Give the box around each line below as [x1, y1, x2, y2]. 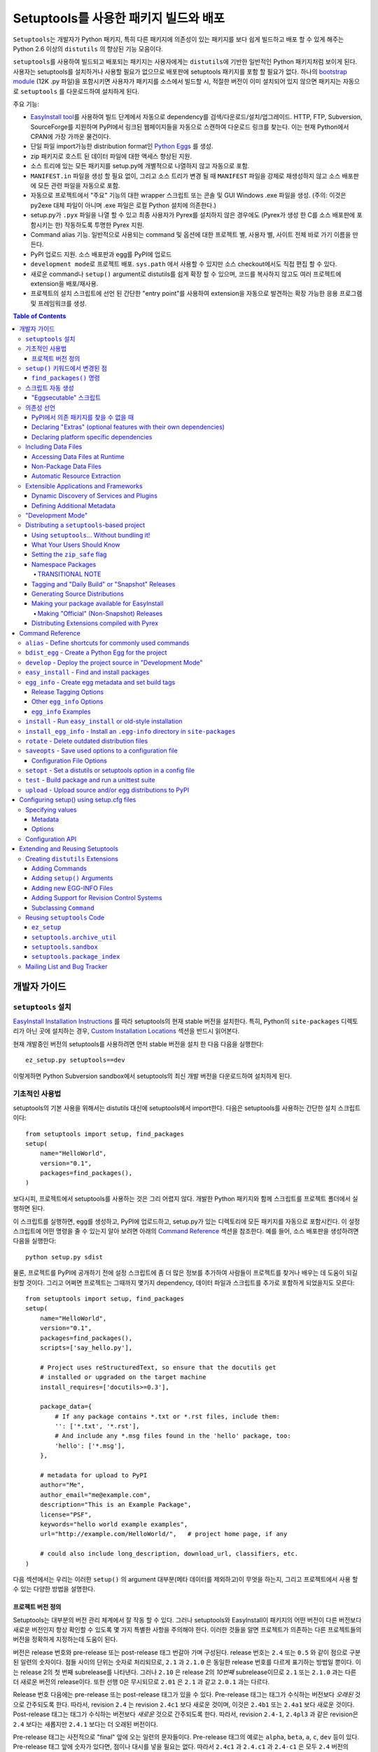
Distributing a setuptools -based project [25, 521, 146, 529]
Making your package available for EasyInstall [31, 599, 164, 608]
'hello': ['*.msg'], [55, 1442, 125, 1450]
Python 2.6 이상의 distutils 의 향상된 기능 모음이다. [13, 44, 164, 53]
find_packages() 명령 [31, 374, 101, 382]
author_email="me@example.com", [39, 1491, 151, 1499]
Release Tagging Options [31, 687, 104, 696]
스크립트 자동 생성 [25, 383, 74, 392]
